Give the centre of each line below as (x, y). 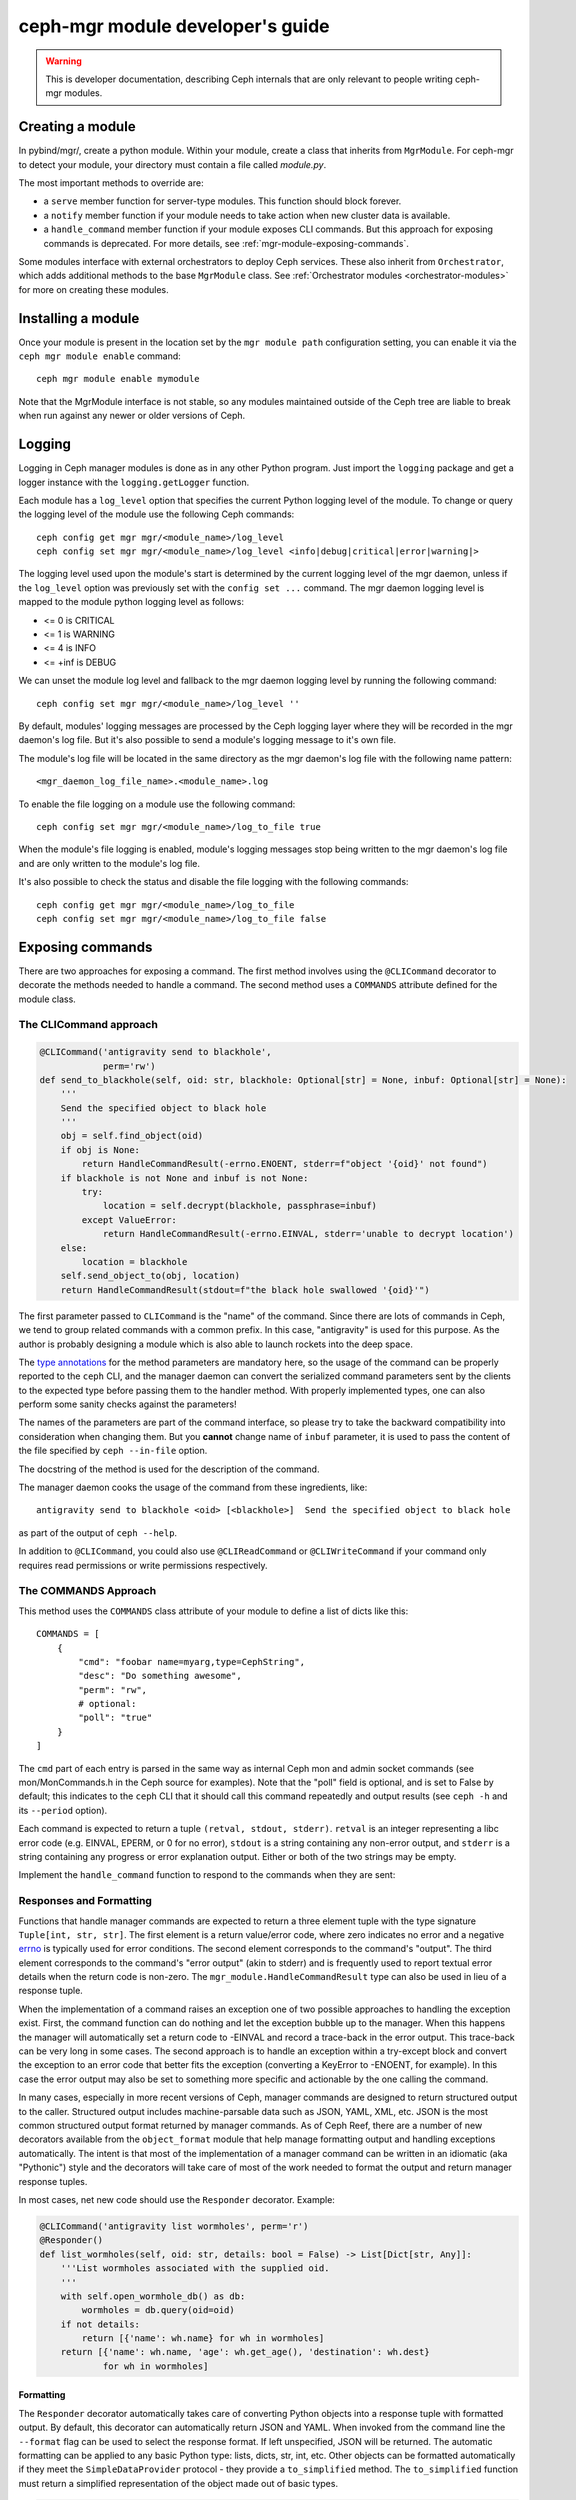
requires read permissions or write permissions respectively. (143, 1565)
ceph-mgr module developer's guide (174, 26)
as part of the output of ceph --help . (98, 1532)
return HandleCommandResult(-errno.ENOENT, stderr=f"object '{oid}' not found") (285, 1164)
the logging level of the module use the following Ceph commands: (156, 514)
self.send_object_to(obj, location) (150, 1276)
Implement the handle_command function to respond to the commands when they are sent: (207, 1875)
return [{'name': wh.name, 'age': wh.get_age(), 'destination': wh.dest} (245, 2352)
